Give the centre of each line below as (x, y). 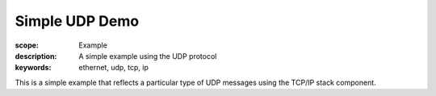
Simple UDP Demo (77, 21)
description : (36, 56)
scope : (27, 45)
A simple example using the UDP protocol (148, 56)
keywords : (33, 68)
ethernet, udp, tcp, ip (113, 68)
